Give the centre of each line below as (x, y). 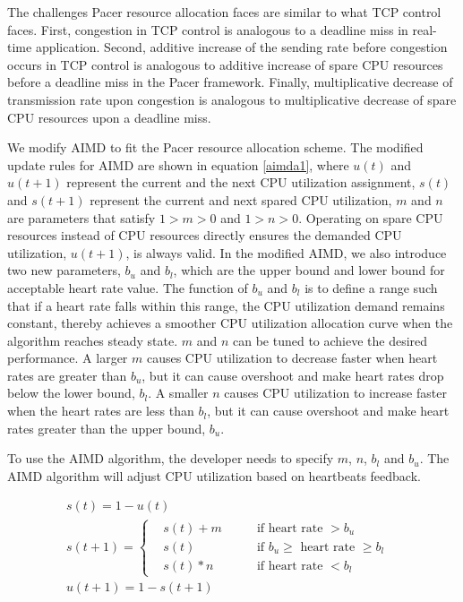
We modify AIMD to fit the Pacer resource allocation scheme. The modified (215, 147)
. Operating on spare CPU (371, 217)
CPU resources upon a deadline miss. (109, 117)
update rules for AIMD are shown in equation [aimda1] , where (178, 164)
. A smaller (178, 393)
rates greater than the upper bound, (107, 428)
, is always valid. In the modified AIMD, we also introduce (286, 252)
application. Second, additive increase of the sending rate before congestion (241, 47)
